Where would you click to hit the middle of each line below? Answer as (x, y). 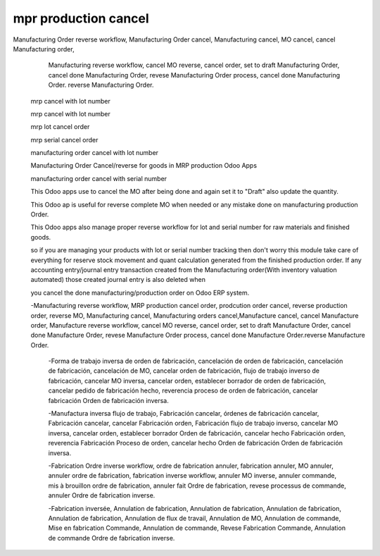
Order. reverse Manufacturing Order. (101, 85)
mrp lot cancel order (60, 127)
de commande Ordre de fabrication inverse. (112, 538)
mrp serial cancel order (64, 140)
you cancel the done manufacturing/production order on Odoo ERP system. (140, 292)
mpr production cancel (81, 18)
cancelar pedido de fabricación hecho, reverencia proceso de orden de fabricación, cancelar (183, 390)
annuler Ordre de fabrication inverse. (102, 495)
